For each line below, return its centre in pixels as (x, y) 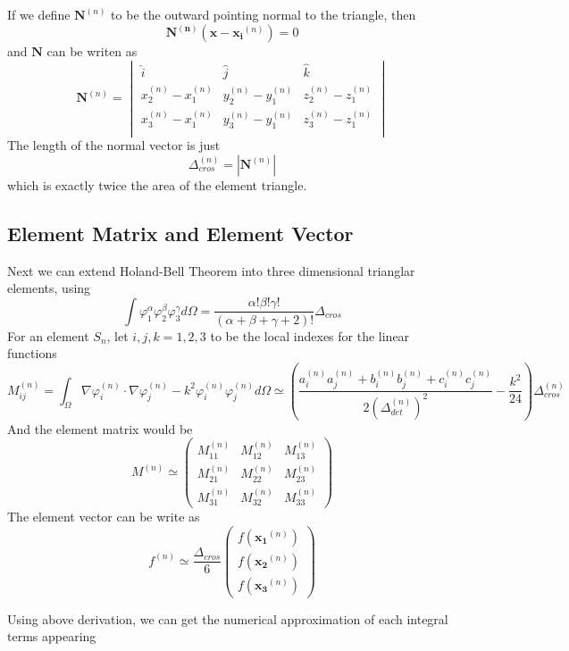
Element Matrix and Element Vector (180, 233)
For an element (48, 335)
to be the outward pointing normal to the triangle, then (264, 14)
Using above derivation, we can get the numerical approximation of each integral (228, 618)
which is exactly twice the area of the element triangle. (157, 184)
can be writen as (92, 51)
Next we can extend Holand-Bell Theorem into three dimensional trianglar (211, 270)
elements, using (49, 288)
